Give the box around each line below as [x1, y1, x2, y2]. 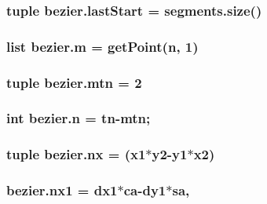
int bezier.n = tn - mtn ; [6, 108, 151, 128]
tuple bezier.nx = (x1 [6, 144, 146, 164]
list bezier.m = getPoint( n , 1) [6, 36, 199, 56]
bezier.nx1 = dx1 [6, 180, 118, 200]
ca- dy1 [123, 180, 166, 200]
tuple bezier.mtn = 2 [6, 72, 142, 92]
